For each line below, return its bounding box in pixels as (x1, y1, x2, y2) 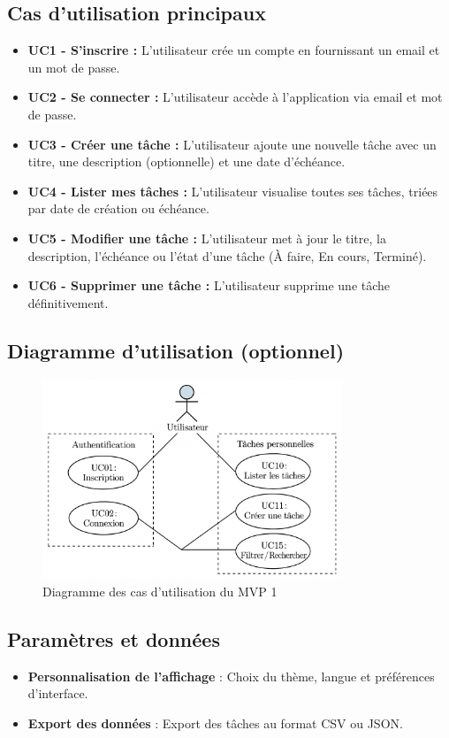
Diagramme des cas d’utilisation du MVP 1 (42, 582, 278, 601)
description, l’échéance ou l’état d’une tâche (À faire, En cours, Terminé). (27, 246, 427, 265)
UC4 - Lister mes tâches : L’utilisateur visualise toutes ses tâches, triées (27, 181, 438, 200)
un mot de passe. (27, 58, 120, 76)
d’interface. (27, 684, 88, 703)
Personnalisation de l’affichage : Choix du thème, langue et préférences (27, 666, 435, 685)
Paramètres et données (7, 626, 220, 652)
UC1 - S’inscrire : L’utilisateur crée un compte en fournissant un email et (27, 41, 440, 59)
